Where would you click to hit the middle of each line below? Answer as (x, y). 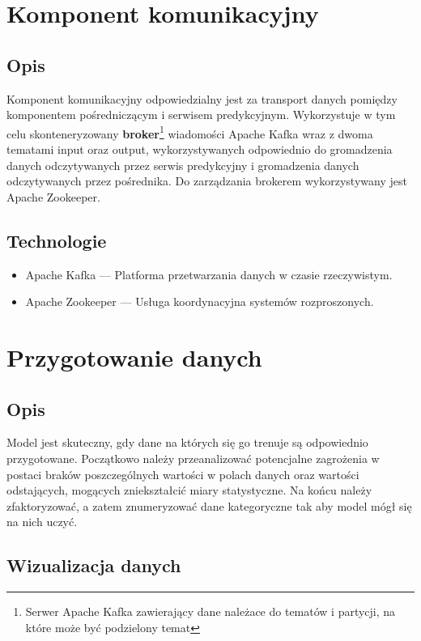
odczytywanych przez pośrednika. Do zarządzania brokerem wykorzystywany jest (207, 181)
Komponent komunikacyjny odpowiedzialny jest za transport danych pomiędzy (202, 98)
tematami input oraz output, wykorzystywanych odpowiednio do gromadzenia (200, 149)
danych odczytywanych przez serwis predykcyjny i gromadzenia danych (183, 165)
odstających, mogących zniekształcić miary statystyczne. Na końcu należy (189, 490)
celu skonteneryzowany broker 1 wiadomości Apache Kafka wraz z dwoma (190, 132)
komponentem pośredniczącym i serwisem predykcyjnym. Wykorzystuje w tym (201, 115)
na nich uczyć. (42, 522)
